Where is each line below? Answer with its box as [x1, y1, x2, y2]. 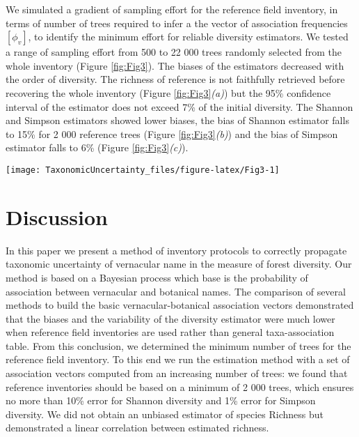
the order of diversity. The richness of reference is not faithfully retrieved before [6, 72, 345, 86]
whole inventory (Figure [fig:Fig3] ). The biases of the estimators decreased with [6, 58, 344, 72]
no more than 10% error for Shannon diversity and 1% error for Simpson [6, 393, 316, 408]
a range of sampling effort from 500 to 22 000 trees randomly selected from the [6, 45, 342, 59]
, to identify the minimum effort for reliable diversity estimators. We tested [28, 29, 349, 44]
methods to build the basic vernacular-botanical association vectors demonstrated [6, 298, 354, 312]
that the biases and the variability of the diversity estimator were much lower [6, 311, 335, 325]
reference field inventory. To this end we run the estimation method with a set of [6, 352, 350, 367]
